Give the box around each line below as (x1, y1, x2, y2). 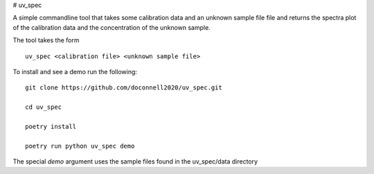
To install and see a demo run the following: (12, 67, 138, 76)
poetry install (25, 122, 77, 130)
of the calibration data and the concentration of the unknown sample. (12, 23, 211, 31)
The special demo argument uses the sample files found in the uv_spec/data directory (12, 157, 258, 166)
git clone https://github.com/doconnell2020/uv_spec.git (25, 84, 223, 92)
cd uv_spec (25, 103, 62, 111)
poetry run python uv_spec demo (25, 142, 135, 150)
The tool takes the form (12, 36, 80, 44)
